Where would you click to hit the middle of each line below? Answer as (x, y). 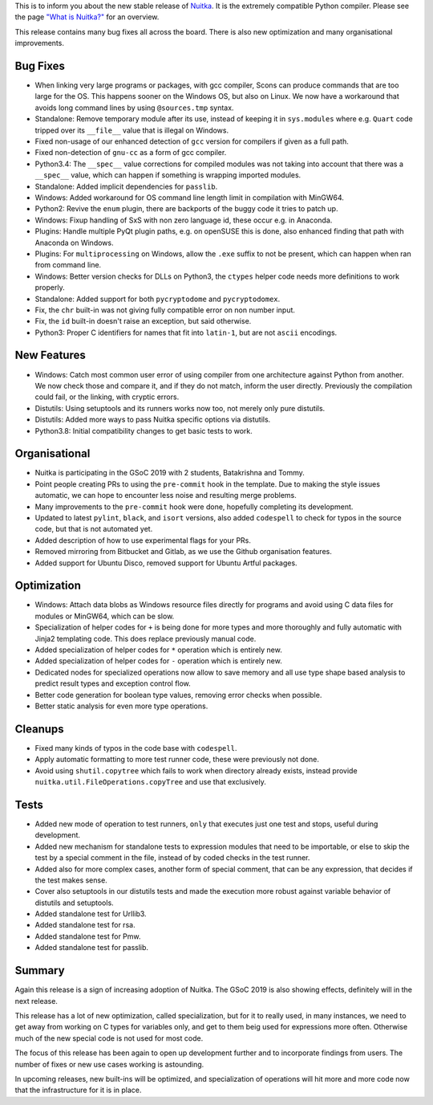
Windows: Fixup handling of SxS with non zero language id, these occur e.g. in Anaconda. (184, 220)
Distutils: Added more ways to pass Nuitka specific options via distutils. (153, 420)
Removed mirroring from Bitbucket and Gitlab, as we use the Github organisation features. (183, 552)
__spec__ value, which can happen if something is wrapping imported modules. (168, 175)
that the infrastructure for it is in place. (78, 1090)
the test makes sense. (71, 880)
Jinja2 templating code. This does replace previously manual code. (146, 638)
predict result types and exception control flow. (113, 683)
